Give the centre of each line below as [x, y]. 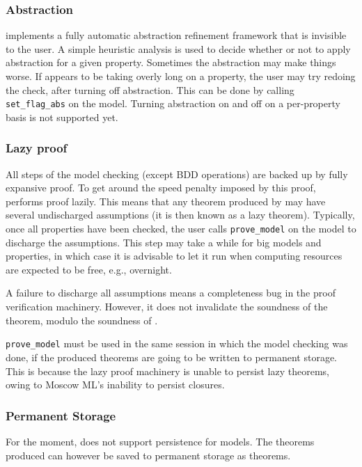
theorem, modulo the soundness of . [82, 320]
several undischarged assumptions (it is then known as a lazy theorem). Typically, [180, 215]
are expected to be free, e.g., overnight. [89, 269]
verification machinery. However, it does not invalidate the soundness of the [167, 307]
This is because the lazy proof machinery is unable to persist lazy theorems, [167, 371]
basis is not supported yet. [62, 117]
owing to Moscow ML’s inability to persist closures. [115, 385]
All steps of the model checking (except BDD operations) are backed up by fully [177, 174]
